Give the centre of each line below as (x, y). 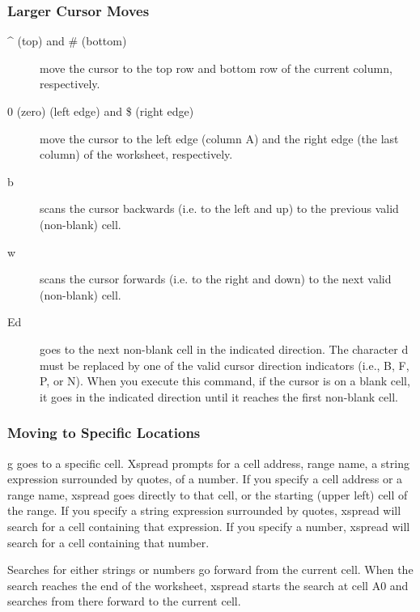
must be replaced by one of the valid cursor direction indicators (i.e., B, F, (225, 365)
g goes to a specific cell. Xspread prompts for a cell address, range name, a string (208, 463)
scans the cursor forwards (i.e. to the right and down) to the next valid (216, 279)
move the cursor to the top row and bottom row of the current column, (216, 68)
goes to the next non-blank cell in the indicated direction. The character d (224, 348)
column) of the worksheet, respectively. (136, 154)
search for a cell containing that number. (108, 542)
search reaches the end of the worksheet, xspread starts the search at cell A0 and (208, 585)
